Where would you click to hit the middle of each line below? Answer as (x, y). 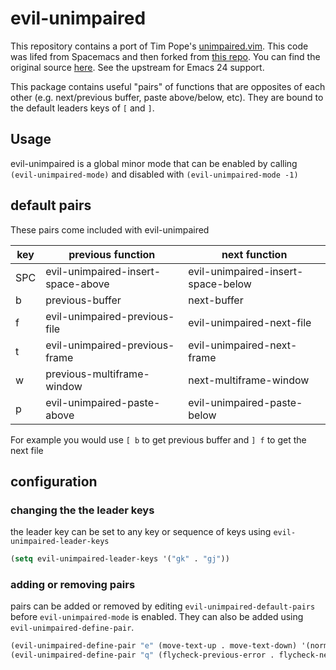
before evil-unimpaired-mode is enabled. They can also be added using (157, 617)
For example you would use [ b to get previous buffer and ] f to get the (158, 439)
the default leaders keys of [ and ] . (82, 108)
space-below (220, 284)
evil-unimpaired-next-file (250, 322)
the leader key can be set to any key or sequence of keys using (141, 532)
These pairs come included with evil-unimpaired (110, 229)
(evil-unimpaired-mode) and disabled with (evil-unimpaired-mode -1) (154, 174)
